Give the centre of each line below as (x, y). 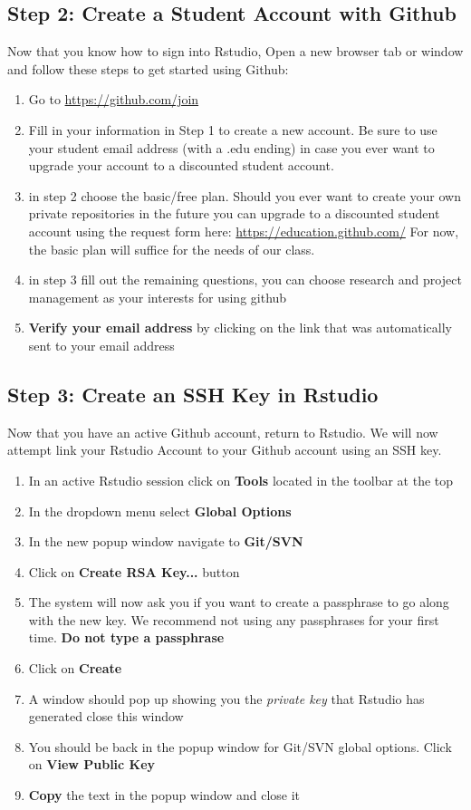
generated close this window (106, 716)
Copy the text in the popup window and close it (164, 795)
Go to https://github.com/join (114, 99)
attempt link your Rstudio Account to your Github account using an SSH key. (225, 450)
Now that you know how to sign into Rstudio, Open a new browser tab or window (235, 51)
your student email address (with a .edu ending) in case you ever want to (231, 147)
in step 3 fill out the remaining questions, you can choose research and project (245, 280)
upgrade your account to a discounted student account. (181, 165)
